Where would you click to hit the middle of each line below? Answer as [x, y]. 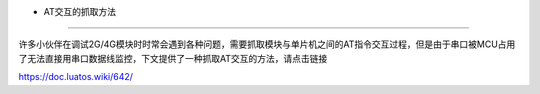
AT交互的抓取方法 [80, 11]
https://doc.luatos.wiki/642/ [76, 77]
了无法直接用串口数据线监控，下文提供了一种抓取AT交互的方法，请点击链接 [173, 58]
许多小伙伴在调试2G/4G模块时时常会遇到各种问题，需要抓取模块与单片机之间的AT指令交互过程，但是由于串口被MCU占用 [267, 44]
